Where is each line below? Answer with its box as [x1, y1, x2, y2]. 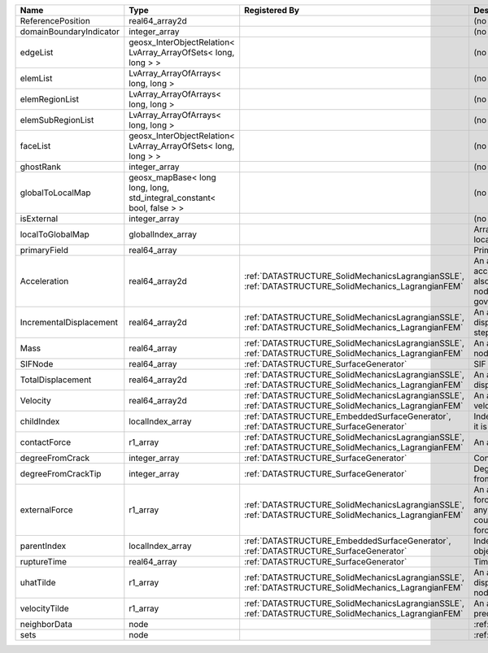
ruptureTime [20, 556, 68, 567]
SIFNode [20, 359, 54, 369]
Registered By [244, 5, 300, 15]
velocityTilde [20, 603, 69, 614]
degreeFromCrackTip [20, 468, 102, 479]
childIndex [20, 416, 60, 427]
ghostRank [20, 161, 61, 172]
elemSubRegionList [20, 115, 94, 125]
